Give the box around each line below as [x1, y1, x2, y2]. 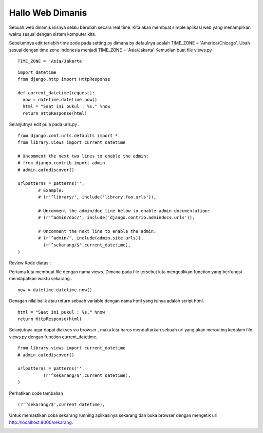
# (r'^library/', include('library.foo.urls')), [38, 195, 157, 200]
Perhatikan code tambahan [9, 390, 63, 396]
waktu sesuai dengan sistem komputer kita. [9, 31, 96, 37]
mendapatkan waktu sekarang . [9, 276, 73, 281]
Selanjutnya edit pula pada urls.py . [9, 121, 80, 127]
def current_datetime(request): [18, 90, 95, 95]
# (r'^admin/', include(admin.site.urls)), [38, 235, 144, 241]
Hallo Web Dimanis [9, 7, 87, 18]
